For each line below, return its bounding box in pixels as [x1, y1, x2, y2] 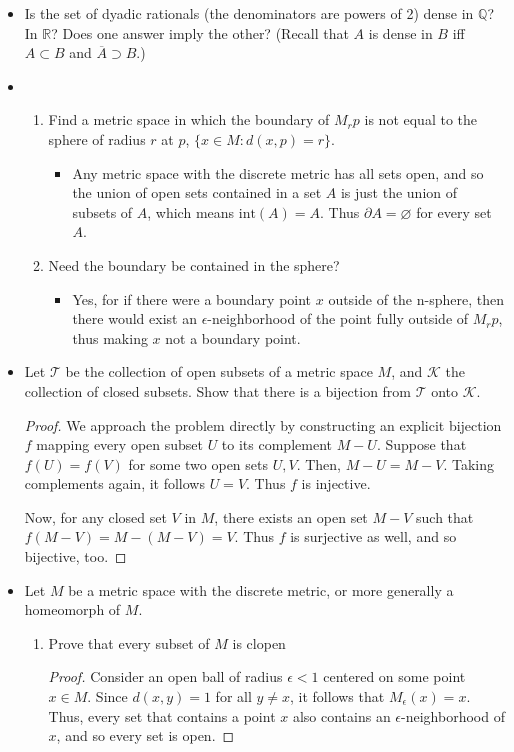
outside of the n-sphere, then [328, 288, 504, 309]
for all [215, 686, 252, 707]
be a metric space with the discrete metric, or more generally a [68, 579, 454, 600]
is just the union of [340, 182, 458, 203]
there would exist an [72, 308, 197, 329]
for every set [416, 201, 492, 222]
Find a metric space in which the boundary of [48, 109, 330, 130]
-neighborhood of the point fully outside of [207, 308, 469, 329]
